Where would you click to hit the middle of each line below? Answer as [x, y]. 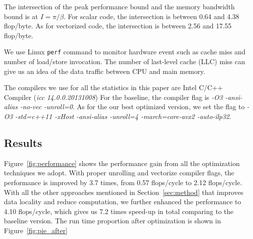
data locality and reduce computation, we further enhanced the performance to [123, 202]
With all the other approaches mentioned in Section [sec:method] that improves [124, 192]
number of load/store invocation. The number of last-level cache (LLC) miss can [125, 61]
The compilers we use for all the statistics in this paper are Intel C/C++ [114, 87]
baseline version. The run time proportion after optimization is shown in [113, 221]
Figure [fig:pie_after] [36, 230]
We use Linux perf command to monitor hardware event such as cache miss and [125, 52]
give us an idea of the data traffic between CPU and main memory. [105, 71]
